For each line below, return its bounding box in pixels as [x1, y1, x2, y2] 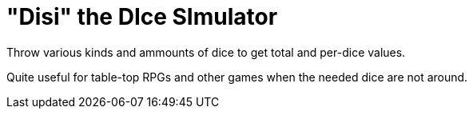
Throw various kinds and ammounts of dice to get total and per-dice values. [6, 45, 406, 59]
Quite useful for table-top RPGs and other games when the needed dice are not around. [6, 69, 468, 84]
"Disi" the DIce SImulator [6, 3, 278, 30]
